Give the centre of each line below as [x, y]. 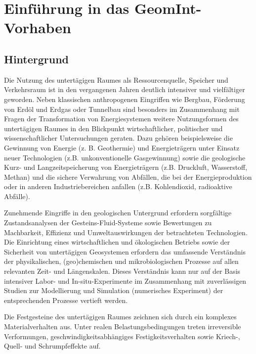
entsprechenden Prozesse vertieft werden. [66, 300]
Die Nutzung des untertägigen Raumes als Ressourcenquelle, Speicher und [116, 79]
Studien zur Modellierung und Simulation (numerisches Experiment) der [114, 290]
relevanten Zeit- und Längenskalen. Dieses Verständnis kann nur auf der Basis [122, 271]
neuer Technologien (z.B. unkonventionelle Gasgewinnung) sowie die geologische [125, 157]
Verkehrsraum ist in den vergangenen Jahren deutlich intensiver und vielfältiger [125, 89]
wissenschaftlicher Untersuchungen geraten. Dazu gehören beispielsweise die [118, 138]
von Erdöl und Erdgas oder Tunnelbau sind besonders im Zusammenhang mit [122, 109]
